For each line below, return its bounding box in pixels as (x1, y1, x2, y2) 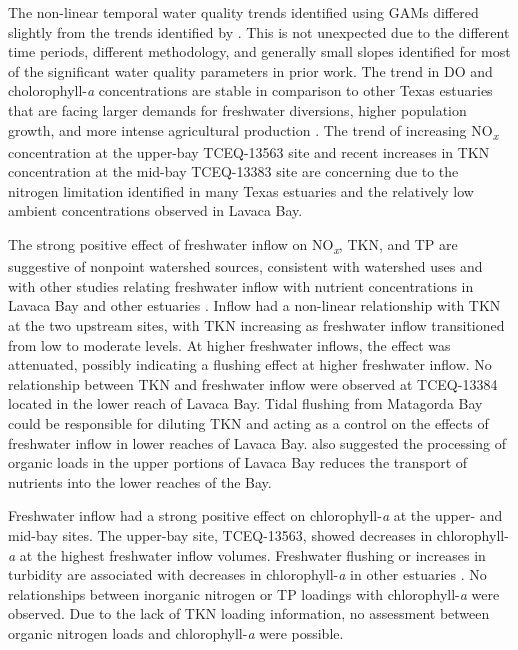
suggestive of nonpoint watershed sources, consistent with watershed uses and (8, 256, 483, 277)
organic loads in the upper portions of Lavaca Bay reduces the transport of (8, 452, 468, 473)
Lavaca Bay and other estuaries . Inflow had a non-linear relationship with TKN (8, 295, 501, 316)
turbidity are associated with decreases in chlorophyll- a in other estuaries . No (8, 564, 487, 585)
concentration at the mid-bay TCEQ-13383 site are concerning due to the (8, 161, 459, 182)
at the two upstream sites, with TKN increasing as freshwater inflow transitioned (8, 314, 505, 335)
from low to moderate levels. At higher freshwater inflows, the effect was (8, 334, 451, 355)
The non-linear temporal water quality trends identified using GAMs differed (8, 2, 479, 22)
